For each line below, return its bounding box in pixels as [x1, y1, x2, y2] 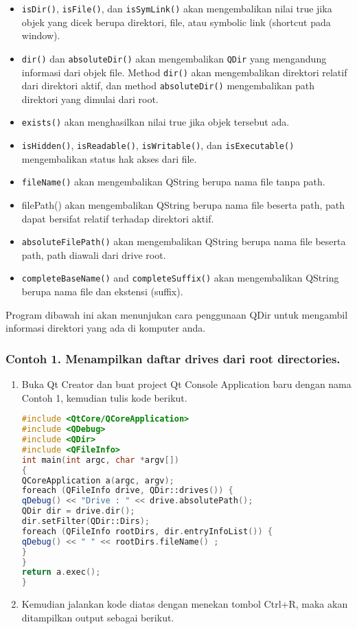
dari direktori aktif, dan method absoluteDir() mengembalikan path [21, 78, 314, 93]
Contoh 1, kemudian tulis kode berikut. [21, 390, 187, 404]
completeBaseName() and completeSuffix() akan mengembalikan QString [21, 271, 339, 285]
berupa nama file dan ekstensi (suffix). [21, 284, 183, 299]
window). [21, 28, 60, 43]
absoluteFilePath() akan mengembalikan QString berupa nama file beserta [21, 234, 346, 249]
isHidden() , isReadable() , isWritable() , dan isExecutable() [21, 138, 295, 152]
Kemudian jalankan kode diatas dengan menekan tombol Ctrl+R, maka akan [21, 597, 348, 611]
